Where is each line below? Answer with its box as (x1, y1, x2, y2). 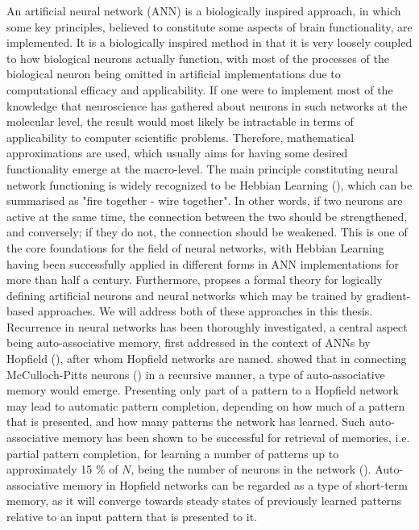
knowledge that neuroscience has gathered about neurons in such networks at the (6, 97, 408, 114)
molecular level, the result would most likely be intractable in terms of (6, 113, 354, 130)
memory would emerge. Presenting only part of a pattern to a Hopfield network (6, 382, 400, 399)
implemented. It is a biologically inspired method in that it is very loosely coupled (6, 34, 413, 51)
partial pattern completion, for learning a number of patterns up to (6, 444, 339, 461)
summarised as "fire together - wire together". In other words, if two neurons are (6, 192, 403, 209)
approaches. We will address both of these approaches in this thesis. (37, 303, 373, 319)
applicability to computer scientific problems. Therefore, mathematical (6, 128, 355, 145)
